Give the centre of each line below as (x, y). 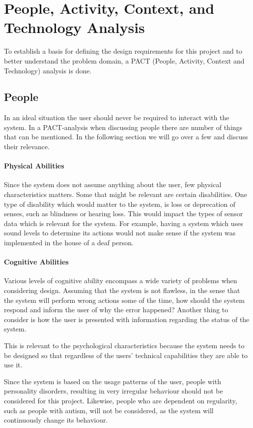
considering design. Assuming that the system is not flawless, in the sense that (122, 290)
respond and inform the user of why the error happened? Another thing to (116, 310)
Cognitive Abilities (36, 262)
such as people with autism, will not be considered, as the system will (109, 410)
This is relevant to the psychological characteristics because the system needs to (124, 345)
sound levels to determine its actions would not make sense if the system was (120, 233)
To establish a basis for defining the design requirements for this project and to (123, 51)
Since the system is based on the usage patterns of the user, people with (112, 381)
